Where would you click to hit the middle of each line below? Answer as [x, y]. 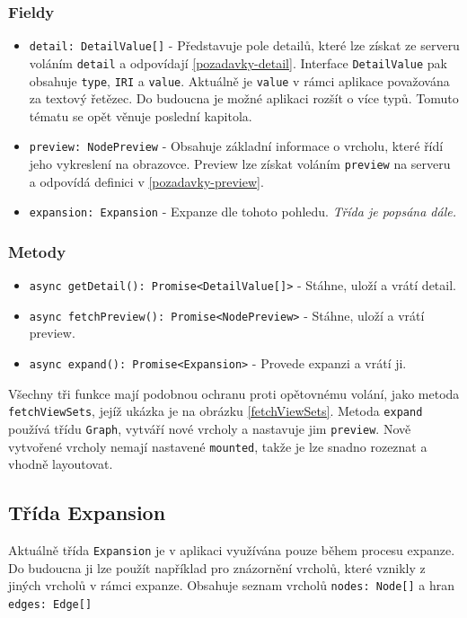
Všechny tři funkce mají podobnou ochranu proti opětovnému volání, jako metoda [234, 393]
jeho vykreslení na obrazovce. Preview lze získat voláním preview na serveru [240, 164]
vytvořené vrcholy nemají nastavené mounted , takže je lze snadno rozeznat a [218, 446]
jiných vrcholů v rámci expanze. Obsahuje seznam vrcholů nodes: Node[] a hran [232, 585]
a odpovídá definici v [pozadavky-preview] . [146, 181]
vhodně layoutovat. [61, 464]
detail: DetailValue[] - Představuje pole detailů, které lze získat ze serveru [244, 45]
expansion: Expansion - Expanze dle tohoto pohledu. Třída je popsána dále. [242, 212]
